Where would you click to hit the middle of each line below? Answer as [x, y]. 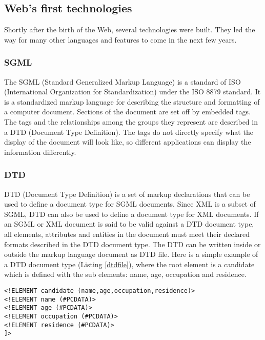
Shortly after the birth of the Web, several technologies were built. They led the [130, 29]
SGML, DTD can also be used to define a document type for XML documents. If [131, 214]
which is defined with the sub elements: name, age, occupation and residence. [125, 274]
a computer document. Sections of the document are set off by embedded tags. [127, 112]
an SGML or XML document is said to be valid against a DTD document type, [129, 224]
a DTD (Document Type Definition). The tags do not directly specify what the [129, 132]
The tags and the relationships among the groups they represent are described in [131, 121]
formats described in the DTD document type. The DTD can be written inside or [132, 244]
